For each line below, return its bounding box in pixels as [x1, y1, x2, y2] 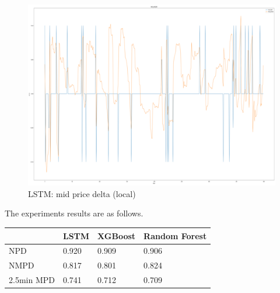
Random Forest [143, 229, 207, 242]
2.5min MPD [9, 274, 55, 286]
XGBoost [97, 229, 136, 242]
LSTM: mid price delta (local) [28, 187, 136, 199]
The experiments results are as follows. [5, 207, 143, 219]
